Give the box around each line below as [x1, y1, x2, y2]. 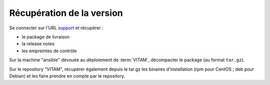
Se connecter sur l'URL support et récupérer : [9, 25, 103, 31]
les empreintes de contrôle [21, 48, 77, 54]
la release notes [21, 41, 55, 47]
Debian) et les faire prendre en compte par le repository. [9, 73, 125, 79]
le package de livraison [21, 34, 70, 40]
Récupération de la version [9, 7, 123, 18]
